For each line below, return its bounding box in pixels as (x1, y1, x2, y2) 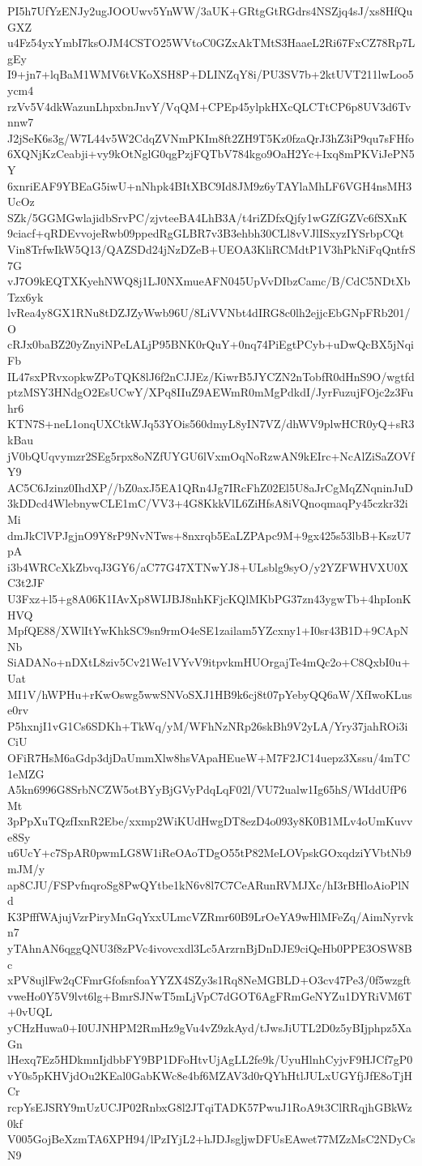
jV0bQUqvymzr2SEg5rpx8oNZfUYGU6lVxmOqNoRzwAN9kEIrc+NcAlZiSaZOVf (7, 447, 415, 464)
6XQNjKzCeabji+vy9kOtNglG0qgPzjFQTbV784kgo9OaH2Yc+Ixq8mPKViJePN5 (7, 145, 415, 162)
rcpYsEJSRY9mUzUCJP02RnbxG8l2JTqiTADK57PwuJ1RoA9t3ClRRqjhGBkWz (7, 1098, 412, 1115)
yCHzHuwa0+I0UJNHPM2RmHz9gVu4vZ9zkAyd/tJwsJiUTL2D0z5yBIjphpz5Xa (7, 1019, 412, 1035)
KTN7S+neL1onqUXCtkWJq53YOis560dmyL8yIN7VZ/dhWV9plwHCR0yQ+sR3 (7, 415, 415, 432)
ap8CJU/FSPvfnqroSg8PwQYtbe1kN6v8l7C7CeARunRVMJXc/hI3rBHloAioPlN (7, 876, 410, 893)
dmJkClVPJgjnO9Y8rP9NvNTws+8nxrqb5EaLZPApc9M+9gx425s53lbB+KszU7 (7, 526, 411, 543)
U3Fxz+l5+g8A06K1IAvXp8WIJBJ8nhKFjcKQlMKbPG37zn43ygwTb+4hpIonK (7, 589, 411, 607)
